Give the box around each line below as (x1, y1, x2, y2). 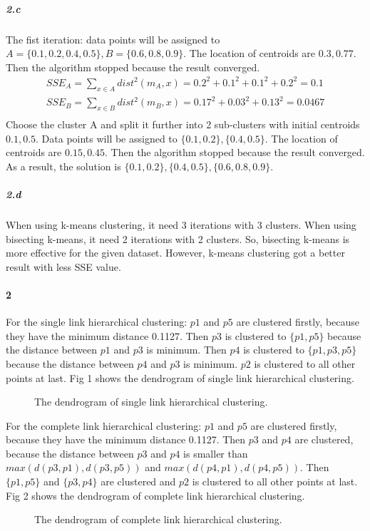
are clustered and (101, 474, 176, 489)
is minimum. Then (146, 342, 227, 357)
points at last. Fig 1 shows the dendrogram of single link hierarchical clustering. (6, 370, 354, 385)
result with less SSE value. (6, 259, 121, 274)
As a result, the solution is (6, 158, 121, 173)
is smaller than (183, 445, 248, 460)
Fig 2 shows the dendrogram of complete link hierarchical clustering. (6, 488, 305, 502)
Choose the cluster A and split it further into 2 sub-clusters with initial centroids (6, 117, 360, 132)
